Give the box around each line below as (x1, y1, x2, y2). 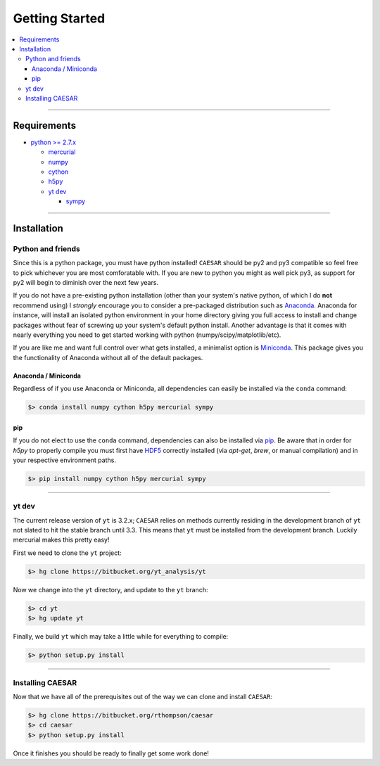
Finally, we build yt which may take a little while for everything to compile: (13, 632, 229, 641)
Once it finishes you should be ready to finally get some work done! (13, 749, 209, 758)
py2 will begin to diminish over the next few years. (13, 279, 158, 287)
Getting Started (13, 11, 106, 26)
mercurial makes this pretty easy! (13, 535, 110, 544)
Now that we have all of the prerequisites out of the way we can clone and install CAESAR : (13, 692, 273, 701)
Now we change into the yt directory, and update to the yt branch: (13, 585, 208, 594)
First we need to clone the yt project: (13, 549, 122, 557)
